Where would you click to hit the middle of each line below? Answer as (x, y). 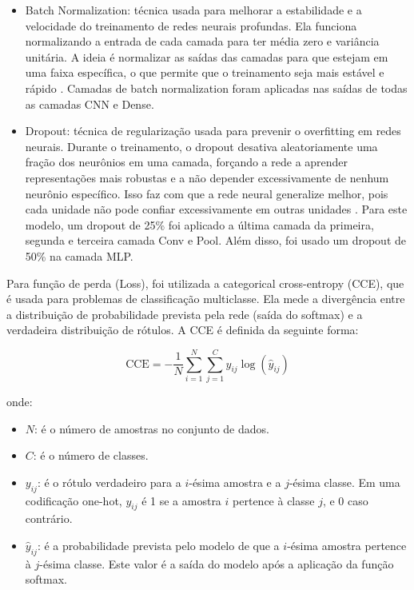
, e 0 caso (345, 500)
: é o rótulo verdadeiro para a (109, 482)
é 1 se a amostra (181, 500)
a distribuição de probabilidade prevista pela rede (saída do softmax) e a (185, 314)
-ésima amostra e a (235, 482)
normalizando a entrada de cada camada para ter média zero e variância (202, 41)
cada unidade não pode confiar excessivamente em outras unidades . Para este (216, 209)
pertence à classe (274, 500)
